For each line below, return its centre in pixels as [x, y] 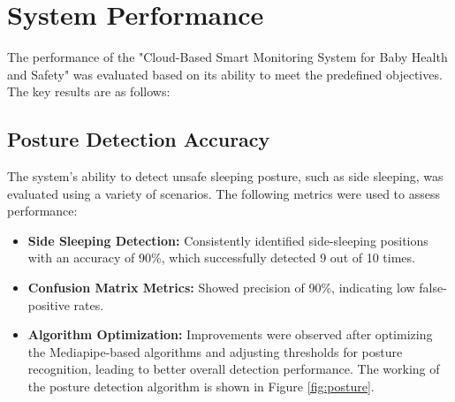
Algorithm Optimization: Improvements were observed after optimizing [230, 334]
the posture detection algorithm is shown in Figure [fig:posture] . [201, 387]
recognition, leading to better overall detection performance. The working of [234, 369]
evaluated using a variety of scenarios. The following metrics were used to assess [224, 193]
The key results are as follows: [89, 91]
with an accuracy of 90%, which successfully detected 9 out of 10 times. [221, 258]
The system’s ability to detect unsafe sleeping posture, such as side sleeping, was [225, 176]
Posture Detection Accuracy [139, 139]
